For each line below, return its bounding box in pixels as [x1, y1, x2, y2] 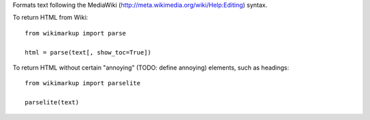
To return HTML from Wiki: [12, 14, 88, 22]
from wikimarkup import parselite [25, 79, 140, 87]
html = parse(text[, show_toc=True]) [25, 48, 152, 56]
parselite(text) [25, 99, 79, 106]
